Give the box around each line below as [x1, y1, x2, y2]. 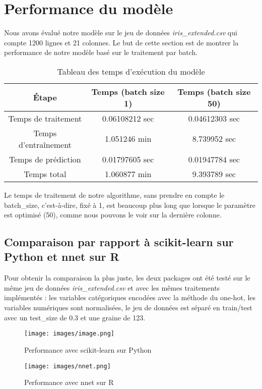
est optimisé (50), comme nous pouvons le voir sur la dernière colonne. [4, 209, 222, 220]
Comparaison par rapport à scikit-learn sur [4, 234, 234, 250]
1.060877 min [104, 168, 152, 180]
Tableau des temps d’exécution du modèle [57, 65, 205, 77]
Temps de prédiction [9, 153, 81, 165]
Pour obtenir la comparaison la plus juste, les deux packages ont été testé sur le [4, 272, 250, 283]
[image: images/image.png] [24, 330, 114, 338]
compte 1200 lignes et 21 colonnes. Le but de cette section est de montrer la [4, 37, 239, 47]
